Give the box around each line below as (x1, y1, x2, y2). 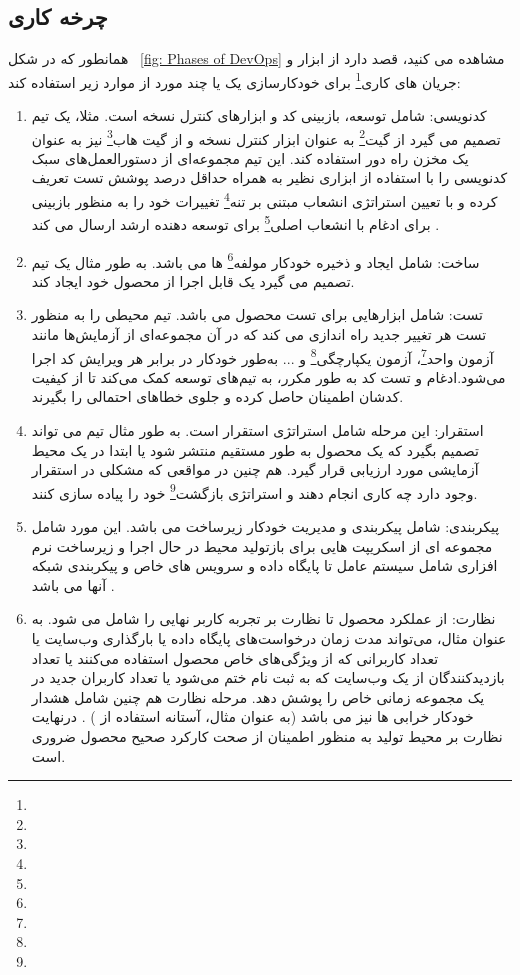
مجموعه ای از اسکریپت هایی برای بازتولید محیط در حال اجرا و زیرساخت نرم (31, 535, 493, 556)
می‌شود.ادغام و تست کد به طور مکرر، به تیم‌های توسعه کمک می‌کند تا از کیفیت (31, 366, 506, 387)
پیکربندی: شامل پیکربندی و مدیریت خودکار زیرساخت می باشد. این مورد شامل (31, 516, 500, 537)
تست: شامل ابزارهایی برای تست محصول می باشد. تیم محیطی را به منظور (31, 304, 483, 325)
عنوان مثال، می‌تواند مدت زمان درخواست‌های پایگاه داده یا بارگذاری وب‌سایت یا (31, 628, 507, 649)
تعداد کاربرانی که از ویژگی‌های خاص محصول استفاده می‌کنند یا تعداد (31, 647, 439, 668)
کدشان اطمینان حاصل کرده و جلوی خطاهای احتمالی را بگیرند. (31, 386, 404, 407)
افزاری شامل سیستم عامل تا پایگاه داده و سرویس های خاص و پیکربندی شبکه (31, 555, 498, 576)
